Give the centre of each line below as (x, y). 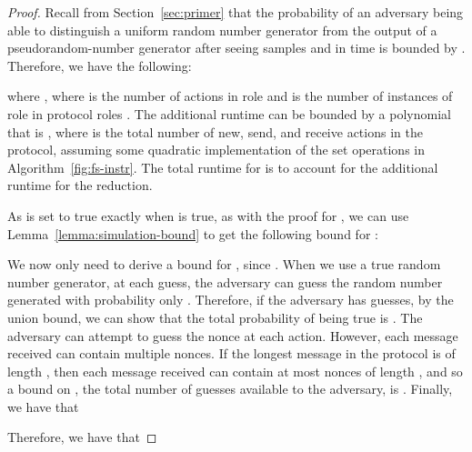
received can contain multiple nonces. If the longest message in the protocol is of (231, 353)
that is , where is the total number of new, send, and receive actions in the (215, 131)
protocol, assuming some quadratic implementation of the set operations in (216, 150)
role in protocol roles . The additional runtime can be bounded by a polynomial (229, 113)
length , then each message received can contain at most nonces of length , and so (235, 371)
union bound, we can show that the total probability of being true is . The (215, 317)
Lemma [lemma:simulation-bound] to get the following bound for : (193, 233)
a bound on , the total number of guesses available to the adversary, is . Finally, (230, 389)
